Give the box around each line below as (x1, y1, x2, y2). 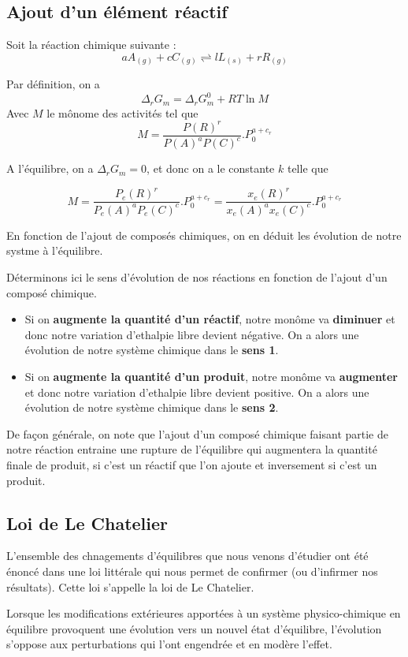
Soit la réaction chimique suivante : (6, 36, 176, 53)
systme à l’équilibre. (6, 242, 103, 259)
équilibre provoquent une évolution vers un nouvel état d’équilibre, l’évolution (6, 620, 382, 636)
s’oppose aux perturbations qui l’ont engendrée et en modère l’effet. (6, 636, 332, 652)
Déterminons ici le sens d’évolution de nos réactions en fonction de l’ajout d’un (6, 269, 388, 286)
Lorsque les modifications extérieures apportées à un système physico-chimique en (6, 605, 401, 622)
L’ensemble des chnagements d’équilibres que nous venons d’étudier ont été (6, 547, 369, 564)
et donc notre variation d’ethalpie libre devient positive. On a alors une (24, 383, 369, 400)
